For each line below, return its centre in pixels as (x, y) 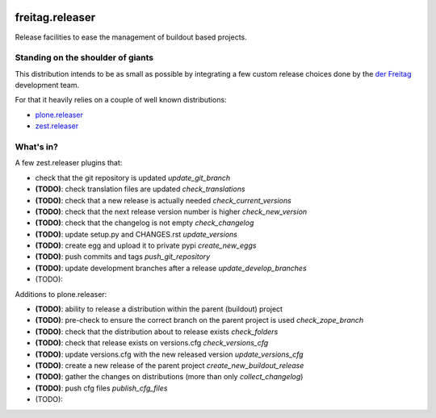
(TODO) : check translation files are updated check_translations (140, 189)
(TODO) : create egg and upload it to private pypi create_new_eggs (146, 245)
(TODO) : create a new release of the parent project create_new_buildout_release (170, 366)
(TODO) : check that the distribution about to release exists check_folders (157, 332)
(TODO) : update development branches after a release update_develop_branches (171, 268)
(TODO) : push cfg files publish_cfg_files (101, 388)
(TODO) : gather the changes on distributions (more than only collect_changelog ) (169, 377)
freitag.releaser (55, 17)
